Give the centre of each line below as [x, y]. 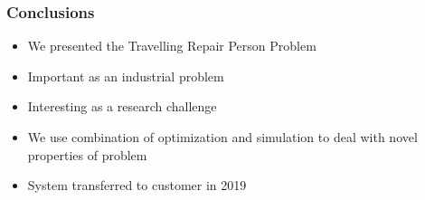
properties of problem [87, 154]
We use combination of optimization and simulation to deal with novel [222, 137]
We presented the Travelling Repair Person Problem [172, 46]
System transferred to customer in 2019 [137, 185]
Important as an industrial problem [126, 76]
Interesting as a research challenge [122, 106]
